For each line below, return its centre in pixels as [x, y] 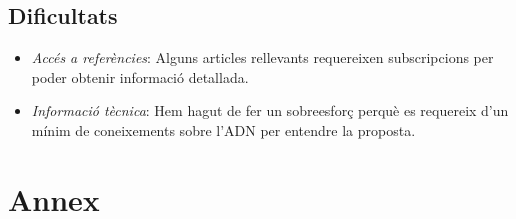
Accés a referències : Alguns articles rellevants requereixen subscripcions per [262, 57]
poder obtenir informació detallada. [140, 76]
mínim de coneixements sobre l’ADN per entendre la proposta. [223, 129]
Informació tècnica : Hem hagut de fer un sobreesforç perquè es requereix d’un [270, 110]
